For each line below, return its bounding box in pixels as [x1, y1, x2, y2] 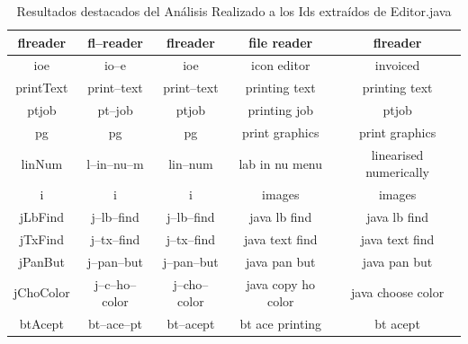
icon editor [251, 56, 310, 75]
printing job [247, 101, 313, 119]
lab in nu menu [238, 154, 323, 172]
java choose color [350, 283, 445, 302]
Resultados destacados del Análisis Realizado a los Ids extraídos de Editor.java [16, 2, 452, 20]
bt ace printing [239, 314, 322, 333]
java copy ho [246, 274, 316, 293]
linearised [371, 145, 424, 163]
